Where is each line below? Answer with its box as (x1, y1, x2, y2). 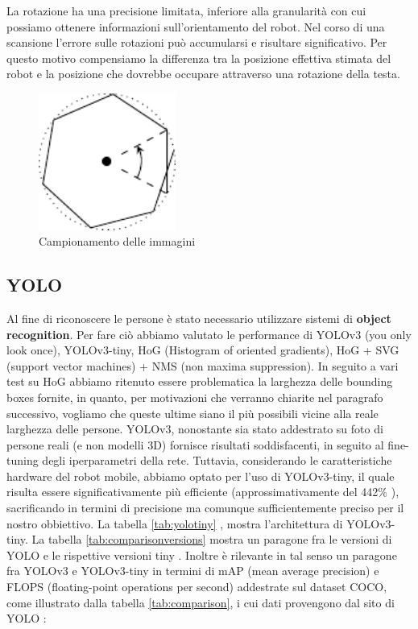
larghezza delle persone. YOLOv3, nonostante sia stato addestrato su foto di (6, 420, 383, 437)
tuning (6, 452, 39, 469)
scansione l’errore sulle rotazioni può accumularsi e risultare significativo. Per (6, 34, 387, 51)
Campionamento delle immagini (39, 233, 196, 250)
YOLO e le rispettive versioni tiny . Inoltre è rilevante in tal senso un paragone (6, 546, 397, 563)
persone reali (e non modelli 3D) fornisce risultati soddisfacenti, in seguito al (6, 436, 384, 453)
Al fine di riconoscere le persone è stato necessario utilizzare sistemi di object (6, 309, 391, 326)
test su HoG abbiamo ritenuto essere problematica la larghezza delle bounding (6, 373, 393, 390)
